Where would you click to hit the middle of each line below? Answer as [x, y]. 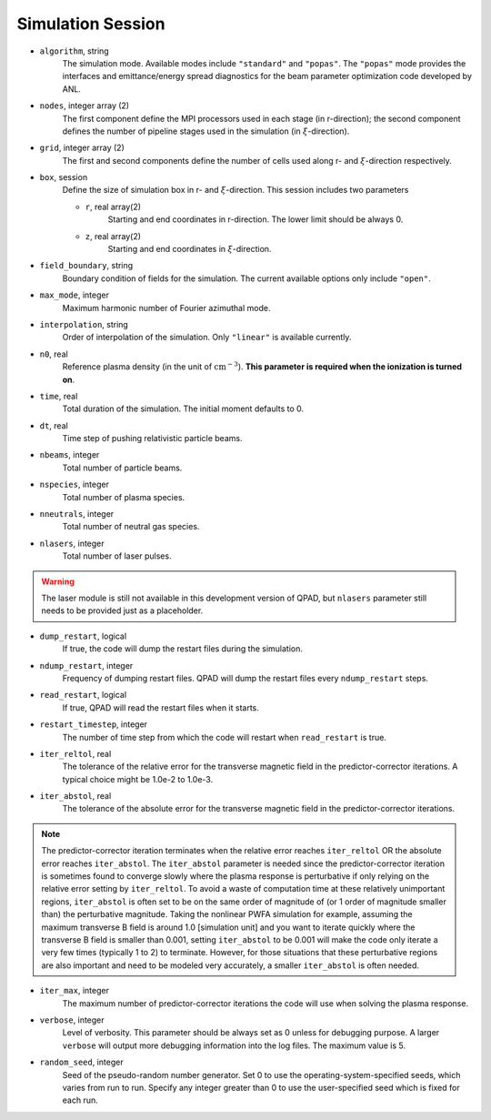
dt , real [54, 425]
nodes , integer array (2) [85, 106]
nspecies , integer [74, 484]
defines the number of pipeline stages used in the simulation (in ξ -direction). [206, 131]
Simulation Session [91, 24]
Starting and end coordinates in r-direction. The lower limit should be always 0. [256, 219]
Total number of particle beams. [122, 468]
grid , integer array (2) [82, 148]
